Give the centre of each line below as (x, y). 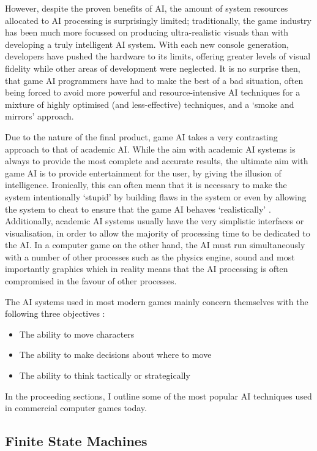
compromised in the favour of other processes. (91, 281)
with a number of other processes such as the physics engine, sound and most (150, 256)
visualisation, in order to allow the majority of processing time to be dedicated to (158, 233)
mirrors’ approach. (39, 116)
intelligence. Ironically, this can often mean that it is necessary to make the (146, 185)
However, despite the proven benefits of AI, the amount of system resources (147, 8)
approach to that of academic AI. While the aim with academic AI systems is (150, 149)
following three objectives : (55, 313)
